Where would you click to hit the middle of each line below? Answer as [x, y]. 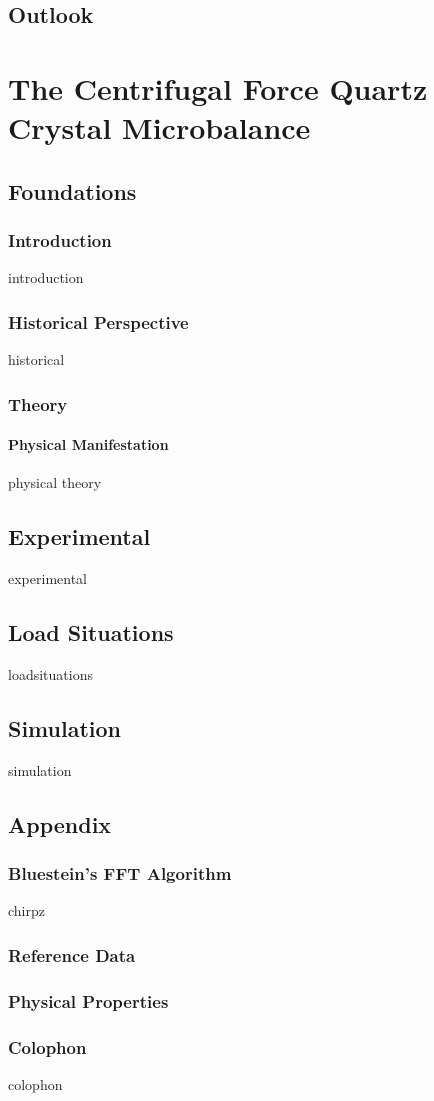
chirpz [26, 910]
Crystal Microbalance [159, 127]
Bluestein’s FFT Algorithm [120, 873]
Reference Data [72, 954]
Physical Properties [88, 1000]
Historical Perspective [98, 321]
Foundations [72, 190]
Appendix [60, 823]
